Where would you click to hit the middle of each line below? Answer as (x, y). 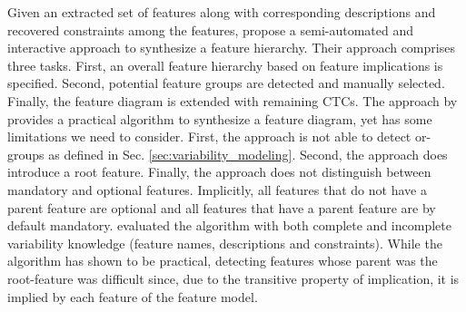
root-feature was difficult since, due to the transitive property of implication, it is (233, 278)
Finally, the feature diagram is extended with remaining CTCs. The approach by (233, 100)
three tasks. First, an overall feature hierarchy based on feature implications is (225, 65)
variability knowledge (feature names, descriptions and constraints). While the (225, 243)
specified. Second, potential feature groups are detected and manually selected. (226, 83)
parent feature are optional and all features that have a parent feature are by (222, 207)
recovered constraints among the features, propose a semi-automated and (211, 29)
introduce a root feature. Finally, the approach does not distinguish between (219, 172)
